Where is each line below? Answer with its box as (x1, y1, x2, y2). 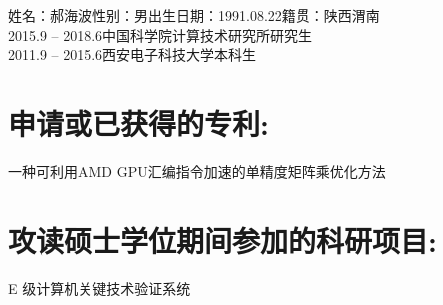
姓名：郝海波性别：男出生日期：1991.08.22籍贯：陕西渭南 (8, 5, 380, 25)
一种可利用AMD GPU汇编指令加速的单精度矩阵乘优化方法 (8, 160, 386, 181)
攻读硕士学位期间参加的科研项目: (8, 219, 437, 260)
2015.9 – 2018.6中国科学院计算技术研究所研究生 (8, 24, 313, 45)
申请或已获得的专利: (8, 102, 269, 143)
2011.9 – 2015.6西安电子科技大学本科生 (8, 44, 257, 65)
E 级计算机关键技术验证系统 (8, 277, 191, 298)
